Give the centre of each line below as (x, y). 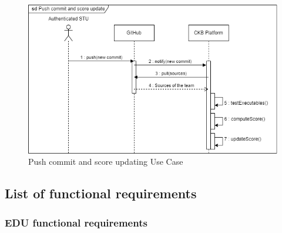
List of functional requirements (101, 193)
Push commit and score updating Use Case (106, 162)
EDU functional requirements (76, 222)
